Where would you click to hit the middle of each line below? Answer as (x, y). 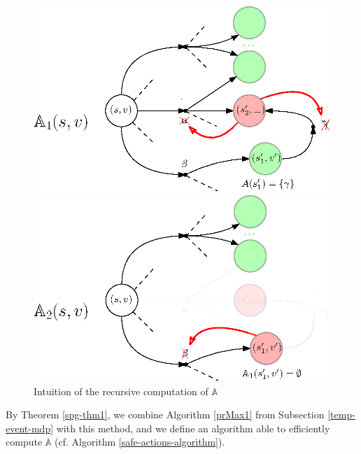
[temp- (341, 414)
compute (24, 442)
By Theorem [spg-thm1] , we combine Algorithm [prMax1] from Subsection (165, 414)
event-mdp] (30, 428)
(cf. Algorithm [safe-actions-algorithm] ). (140, 442)
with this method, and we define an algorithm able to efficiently (193, 428)
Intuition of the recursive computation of (121, 391)
